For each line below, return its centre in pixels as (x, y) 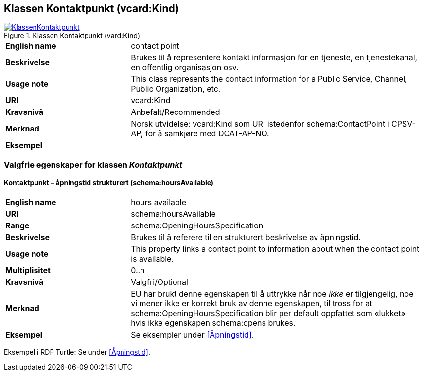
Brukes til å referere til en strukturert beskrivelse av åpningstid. (246, 237)
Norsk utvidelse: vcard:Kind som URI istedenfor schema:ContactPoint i (260, 124)
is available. (152, 259)
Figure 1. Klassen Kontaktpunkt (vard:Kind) (72, 36)
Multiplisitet (28, 271)
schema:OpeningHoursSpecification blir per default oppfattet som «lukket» (268, 313)
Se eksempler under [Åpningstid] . (193, 335)
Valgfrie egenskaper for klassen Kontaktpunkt (93, 164)
